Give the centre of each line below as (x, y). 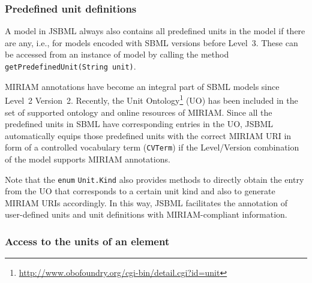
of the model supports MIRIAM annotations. (88, 159)
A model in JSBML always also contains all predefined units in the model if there (155, 31)
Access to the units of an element (87, 241)
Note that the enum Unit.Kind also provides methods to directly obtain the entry (154, 179)
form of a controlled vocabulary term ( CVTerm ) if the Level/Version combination (152, 147)
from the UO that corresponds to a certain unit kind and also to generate (140, 191)
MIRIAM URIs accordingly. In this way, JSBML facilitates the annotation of (146, 202)
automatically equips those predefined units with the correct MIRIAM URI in (148, 135)
